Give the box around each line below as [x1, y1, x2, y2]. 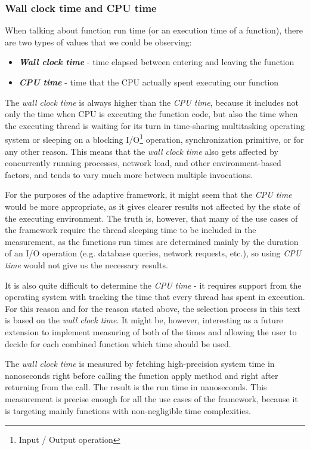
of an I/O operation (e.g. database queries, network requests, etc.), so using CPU [5, 247, 302, 259]
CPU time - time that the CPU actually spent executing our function [18, 76, 279, 88]
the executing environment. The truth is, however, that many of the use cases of [5, 212, 298, 224]
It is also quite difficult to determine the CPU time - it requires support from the [5, 278, 302, 291]
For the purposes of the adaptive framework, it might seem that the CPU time [5, 188, 292, 201]
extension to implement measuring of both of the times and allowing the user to [5, 325, 297, 338]
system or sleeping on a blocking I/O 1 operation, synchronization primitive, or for [5, 131, 304, 146]
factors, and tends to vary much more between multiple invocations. [5, 168, 253, 180]
